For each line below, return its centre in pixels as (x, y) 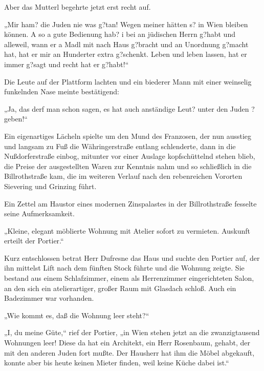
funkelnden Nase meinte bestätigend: (62, 91)
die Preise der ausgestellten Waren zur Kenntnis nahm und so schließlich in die (128, 166)
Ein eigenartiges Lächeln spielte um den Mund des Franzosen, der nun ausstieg (128, 136)
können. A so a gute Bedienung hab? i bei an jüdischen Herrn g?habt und (120, 34)
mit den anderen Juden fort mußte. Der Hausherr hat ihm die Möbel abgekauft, (129, 352)
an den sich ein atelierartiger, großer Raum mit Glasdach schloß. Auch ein (120, 288)
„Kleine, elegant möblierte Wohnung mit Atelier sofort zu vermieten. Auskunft (127, 230)
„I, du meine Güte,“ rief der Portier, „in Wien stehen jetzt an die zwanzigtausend (132, 332)
